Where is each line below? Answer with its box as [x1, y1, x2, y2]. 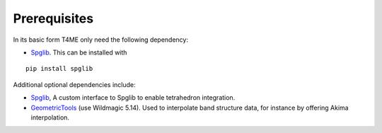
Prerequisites [13, 11, 94, 26]
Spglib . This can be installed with [30, 48, 127, 57]
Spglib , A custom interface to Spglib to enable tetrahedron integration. [30, 93, 236, 102]
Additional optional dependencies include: [13, 80, 136, 88]
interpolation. [30, 113, 70, 122]
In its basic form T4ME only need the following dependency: [13, 35, 189, 44]
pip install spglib [25, 64, 93, 73]
